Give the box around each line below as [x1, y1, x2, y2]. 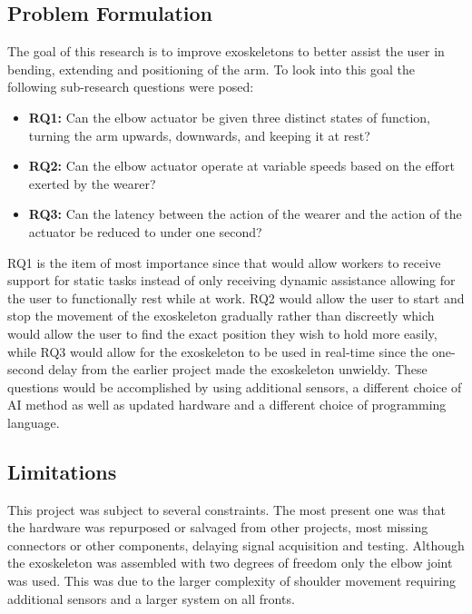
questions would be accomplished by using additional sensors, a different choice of [7, 377, 462, 396]
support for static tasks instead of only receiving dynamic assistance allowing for [7, 271, 456, 290]
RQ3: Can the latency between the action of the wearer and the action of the [28, 204, 462, 223]
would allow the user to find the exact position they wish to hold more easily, [7, 323, 438, 342]
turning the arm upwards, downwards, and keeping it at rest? [28, 125, 370, 144]
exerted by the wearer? [28, 173, 156, 193]
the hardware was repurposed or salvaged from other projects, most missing [7, 518, 428, 537]
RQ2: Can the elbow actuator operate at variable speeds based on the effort [28, 156, 455, 175]
